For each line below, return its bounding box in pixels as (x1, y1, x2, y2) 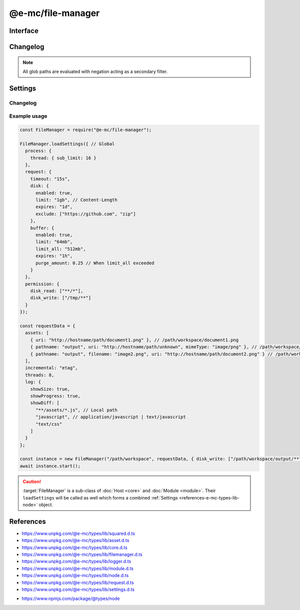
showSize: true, (30, 386, 70, 392)
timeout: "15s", (30, 176, 70, 182)
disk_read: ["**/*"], (30, 288, 83, 294)
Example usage (9, 113, 47, 120)
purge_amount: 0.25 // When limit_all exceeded (35, 260, 154, 266)
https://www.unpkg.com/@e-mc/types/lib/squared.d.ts (21, 530, 135, 536)
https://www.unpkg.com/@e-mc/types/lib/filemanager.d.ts (21, 551, 142, 557)
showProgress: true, (30, 393, 81, 399)
